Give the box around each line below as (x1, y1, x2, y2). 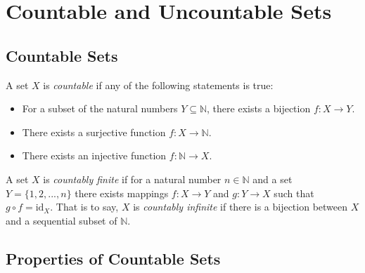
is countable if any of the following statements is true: (43, 77, 274, 92)
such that (274, 185, 314, 200)
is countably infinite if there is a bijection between (133, 199, 348, 214)
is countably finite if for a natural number (43, 171, 222, 186)
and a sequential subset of (6, 213, 117, 227)
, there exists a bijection (207, 101, 311, 116)
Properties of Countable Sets (6, 247, 221, 269)
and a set (252, 171, 293, 186)
